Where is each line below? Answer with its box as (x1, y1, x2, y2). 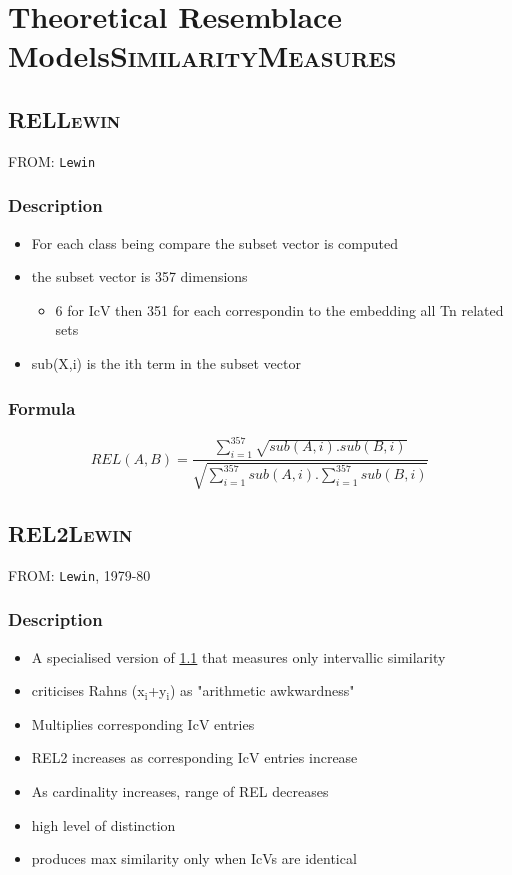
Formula (8, 395, 76, 420)
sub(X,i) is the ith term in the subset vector (31, 353, 301, 374)
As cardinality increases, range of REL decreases (31, 781, 329, 801)
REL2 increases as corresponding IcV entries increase (31, 747, 358, 768)
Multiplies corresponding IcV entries (31, 713, 255, 734)
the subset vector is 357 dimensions (31, 266, 248, 287)
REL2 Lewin (8, 517, 133, 548)
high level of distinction (31, 814, 176, 835)
